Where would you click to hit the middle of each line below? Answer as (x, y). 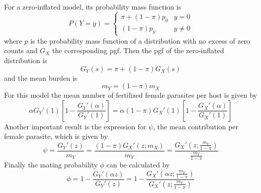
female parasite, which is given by (56, 136)
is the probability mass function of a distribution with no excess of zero (140, 40)
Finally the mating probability (51, 165)
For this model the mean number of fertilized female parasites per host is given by (131, 95)
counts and (21, 50)
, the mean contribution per (196, 126)
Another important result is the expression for (75, 126)
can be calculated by (138, 165)
